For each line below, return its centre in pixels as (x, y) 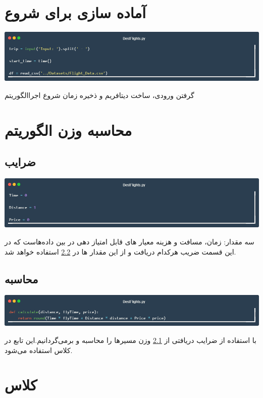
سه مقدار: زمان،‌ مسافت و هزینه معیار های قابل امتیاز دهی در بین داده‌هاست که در (129, 242)
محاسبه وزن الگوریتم (68, 130)
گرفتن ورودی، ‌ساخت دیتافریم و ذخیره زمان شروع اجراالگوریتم (99, 95)
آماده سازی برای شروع (75, 12)
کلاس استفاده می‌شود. (39, 350)
